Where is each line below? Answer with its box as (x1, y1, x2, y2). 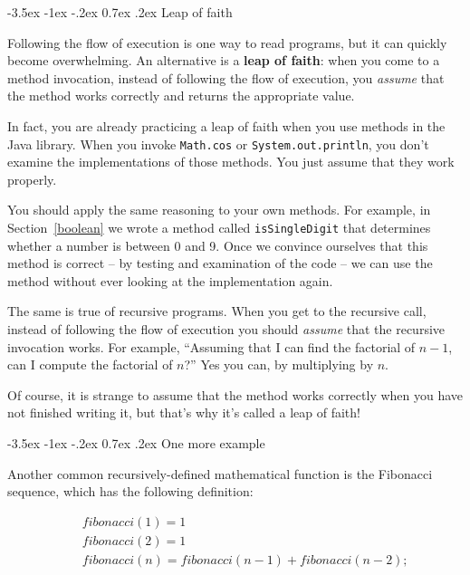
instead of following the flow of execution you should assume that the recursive (7, 320, 446, 339)
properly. (7, 169, 57, 188)
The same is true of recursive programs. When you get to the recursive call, (7, 302, 427, 321)
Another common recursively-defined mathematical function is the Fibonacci (7, 464, 433, 483)
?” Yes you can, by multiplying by (184, 355, 374, 374)
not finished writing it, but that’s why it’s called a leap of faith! (7, 403, 360, 422)
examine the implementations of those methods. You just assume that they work (7, 152, 455, 171)
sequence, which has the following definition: (7, 482, 254, 501)
